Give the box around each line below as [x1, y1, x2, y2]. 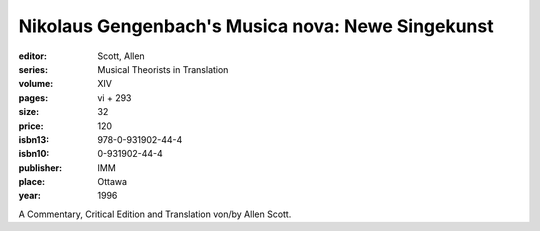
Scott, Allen [97, 50, 145, 62]
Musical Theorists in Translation [97, 63, 229, 75]
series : [18, 63, 49, 75]
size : [18, 106, 40, 118]
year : [18, 190, 42, 202]
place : [18, 176, 46, 188]
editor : [18, 50, 47, 62]
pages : [18, 91, 49, 104]
